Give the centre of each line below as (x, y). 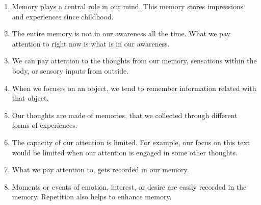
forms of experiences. (45, 125)
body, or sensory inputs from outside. (70, 70)
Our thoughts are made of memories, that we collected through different (125, 115)
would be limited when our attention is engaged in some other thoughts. (125, 152)
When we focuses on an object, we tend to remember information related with (134, 88)
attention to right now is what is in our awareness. (91, 43)
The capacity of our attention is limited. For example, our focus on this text (131, 142)
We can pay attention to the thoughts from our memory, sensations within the (134, 61)
